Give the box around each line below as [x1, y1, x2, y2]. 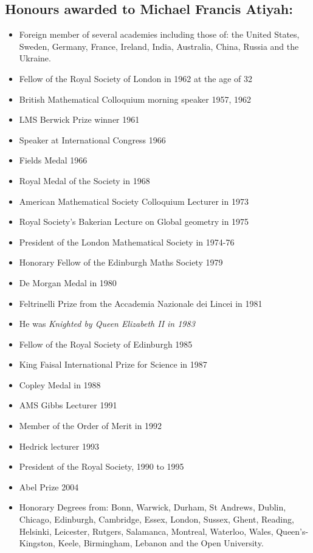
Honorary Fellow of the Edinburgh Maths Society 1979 [19, 256, 223, 269]
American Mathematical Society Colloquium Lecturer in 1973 [19, 194, 249, 207]
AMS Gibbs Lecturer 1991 [19, 399, 117, 411]
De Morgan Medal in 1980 [19, 276, 117, 289]
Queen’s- [276, 524, 309, 537]
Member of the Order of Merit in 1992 [19, 419, 162, 432]
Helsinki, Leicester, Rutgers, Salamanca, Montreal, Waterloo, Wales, [19, 524, 273, 537]
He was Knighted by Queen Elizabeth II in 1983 [19, 317, 195, 330]
